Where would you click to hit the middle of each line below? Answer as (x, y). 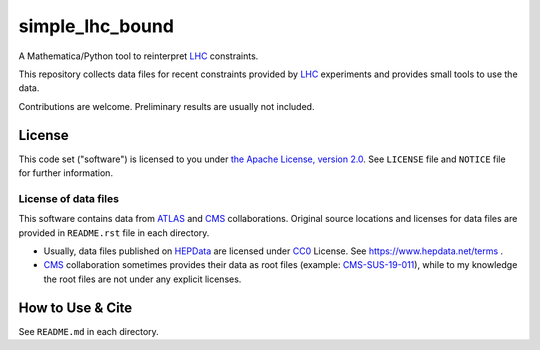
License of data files (69, 198)
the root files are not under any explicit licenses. (142, 279)
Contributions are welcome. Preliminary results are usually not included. (166, 106)
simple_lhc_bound (96, 26)
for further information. (66, 173)
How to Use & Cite (75, 307)
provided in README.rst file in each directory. (114, 232)
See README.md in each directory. (88, 331)
